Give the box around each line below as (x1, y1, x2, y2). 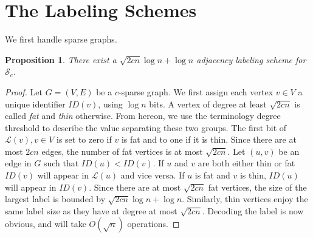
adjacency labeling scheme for (196, 53, 306, 66)
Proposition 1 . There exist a (5, 53, 117, 66)
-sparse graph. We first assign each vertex (118, 85, 273, 98)
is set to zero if (57, 133, 112, 146)
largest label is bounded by (5, 192, 106, 205)
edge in (5, 157, 32, 169)
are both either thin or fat (198, 157, 295, 169)
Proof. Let (5, 85, 43, 98)
